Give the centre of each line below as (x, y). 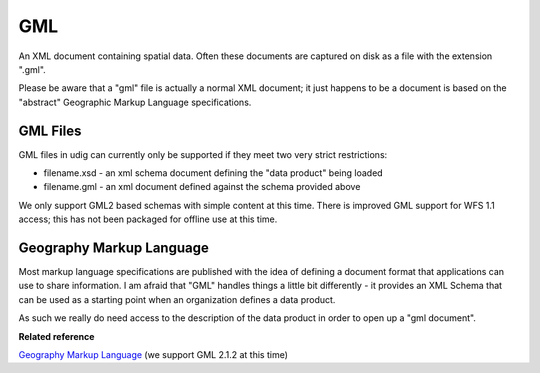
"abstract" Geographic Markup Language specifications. (135, 102)
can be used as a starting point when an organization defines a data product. (177, 299)
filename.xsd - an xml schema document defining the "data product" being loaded (213, 173)
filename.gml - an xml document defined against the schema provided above (202, 187)
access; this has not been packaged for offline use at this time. (148, 219)
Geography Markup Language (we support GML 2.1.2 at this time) (153, 355)
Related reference (56, 336)
